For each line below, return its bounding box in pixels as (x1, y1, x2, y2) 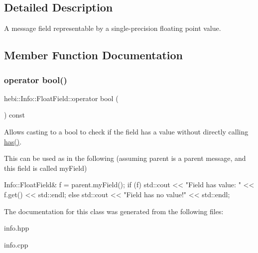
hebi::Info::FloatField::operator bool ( (4, 93, 119, 103)
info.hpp (4, 223, 29, 233)
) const (4, 110, 25, 120)
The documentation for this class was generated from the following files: (4, 206, 224, 216)
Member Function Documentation (4, 47, 183, 63)
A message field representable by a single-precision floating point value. (4, 23, 221, 33)
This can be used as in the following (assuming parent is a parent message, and (4, 153, 246, 163)
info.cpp (4, 239, 28, 250)
